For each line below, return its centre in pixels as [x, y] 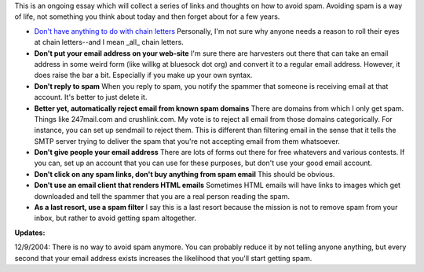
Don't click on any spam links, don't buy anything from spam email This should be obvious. [185, 174]
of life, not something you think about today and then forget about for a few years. [147, 17]
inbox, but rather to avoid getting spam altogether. [115, 218]
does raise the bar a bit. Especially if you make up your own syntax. [143, 75]
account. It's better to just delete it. [91, 97]
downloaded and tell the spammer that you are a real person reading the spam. [162, 196]
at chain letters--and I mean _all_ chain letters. [109, 42]
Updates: [30, 233]
